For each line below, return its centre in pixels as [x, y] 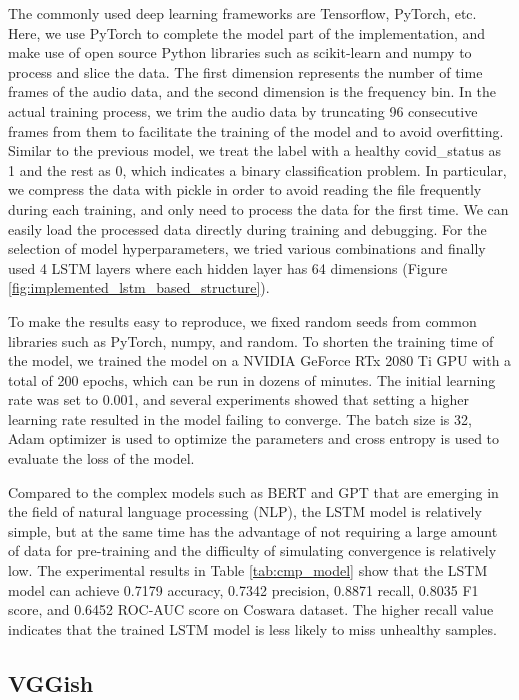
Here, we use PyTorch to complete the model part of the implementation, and [247, 32]
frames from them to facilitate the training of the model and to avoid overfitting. [256, 130]
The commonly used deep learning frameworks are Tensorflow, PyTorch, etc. [242, 13]
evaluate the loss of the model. [101, 458]
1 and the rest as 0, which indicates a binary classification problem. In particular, [257, 169]
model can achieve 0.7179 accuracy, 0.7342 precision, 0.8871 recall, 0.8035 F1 [243, 589]
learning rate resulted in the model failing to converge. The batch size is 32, [240, 418]
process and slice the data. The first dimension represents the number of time [245, 71]
